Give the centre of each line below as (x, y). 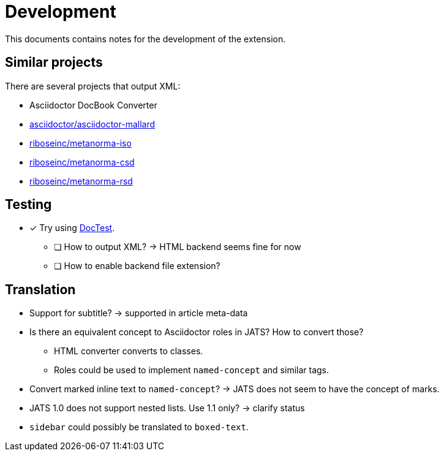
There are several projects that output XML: (93, 86)
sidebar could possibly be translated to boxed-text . (139, 427)
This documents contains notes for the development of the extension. (145, 39)
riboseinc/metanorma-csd (82, 162)
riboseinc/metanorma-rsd (81, 181)
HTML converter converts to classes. (129, 351)
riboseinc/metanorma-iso (81, 143)
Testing (28, 205)
